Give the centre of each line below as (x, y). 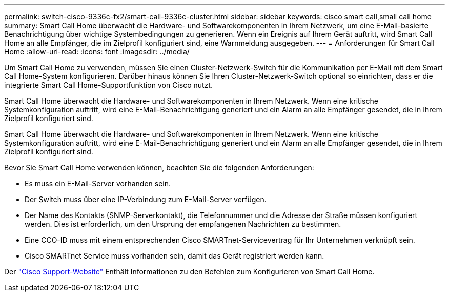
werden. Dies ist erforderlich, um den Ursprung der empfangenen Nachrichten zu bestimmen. (183, 224)
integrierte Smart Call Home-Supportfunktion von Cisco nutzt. (108, 85)
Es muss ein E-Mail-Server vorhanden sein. (98, 183)
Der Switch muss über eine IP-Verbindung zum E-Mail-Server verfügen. (146, 199)
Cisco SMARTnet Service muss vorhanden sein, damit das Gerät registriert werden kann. (175, 256)
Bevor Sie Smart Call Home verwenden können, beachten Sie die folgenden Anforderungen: (159, 167)
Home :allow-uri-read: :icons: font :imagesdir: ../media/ (97, 52)
